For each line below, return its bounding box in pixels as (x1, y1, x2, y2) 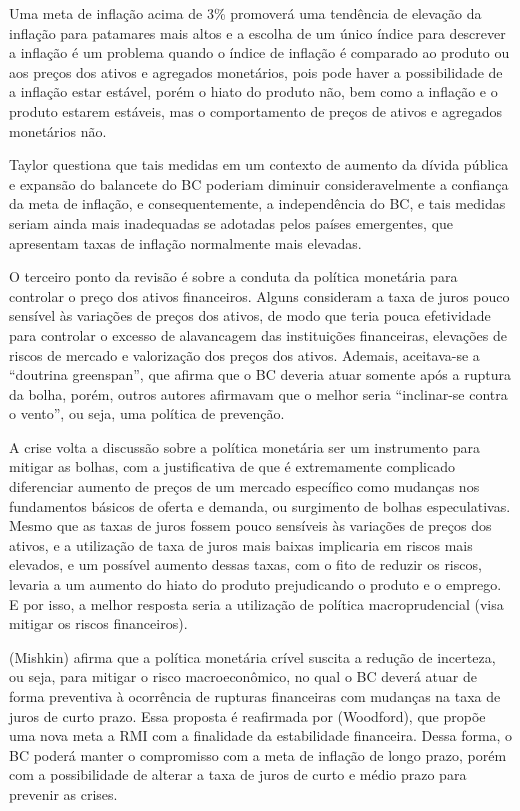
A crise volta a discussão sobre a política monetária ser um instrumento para (9, 436, 480, 457)
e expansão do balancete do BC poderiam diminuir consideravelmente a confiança (9, 173, 509, 194)
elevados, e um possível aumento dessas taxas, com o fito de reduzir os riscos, (9, 554, 482, 575)
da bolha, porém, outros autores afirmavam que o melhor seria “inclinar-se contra (9, 383, 508, 404)
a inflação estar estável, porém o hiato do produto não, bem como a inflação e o (9, 81, 498, 102)
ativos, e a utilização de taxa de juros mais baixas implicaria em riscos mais (9, 534, 473, 555)
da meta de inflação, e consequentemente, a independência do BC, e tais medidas (9, 193, 506, 214)
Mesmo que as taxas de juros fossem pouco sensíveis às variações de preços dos (9, 515, 492, 536)
